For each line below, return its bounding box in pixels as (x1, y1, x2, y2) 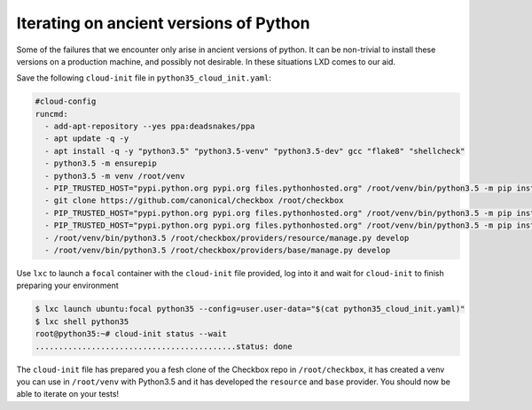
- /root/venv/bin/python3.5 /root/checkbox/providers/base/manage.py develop (44, 245, 391, 255)
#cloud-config (35, 97, 97, 106)
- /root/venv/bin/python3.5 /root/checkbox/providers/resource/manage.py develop (44, 233, 410, 243)
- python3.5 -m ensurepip (44, 159, 157, 168)
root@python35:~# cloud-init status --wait (35, 329, 228, 339)
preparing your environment (16, 280, 119, 291)
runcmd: (35, 109, 68, 119)
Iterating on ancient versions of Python (16, 13, 310, 33)
